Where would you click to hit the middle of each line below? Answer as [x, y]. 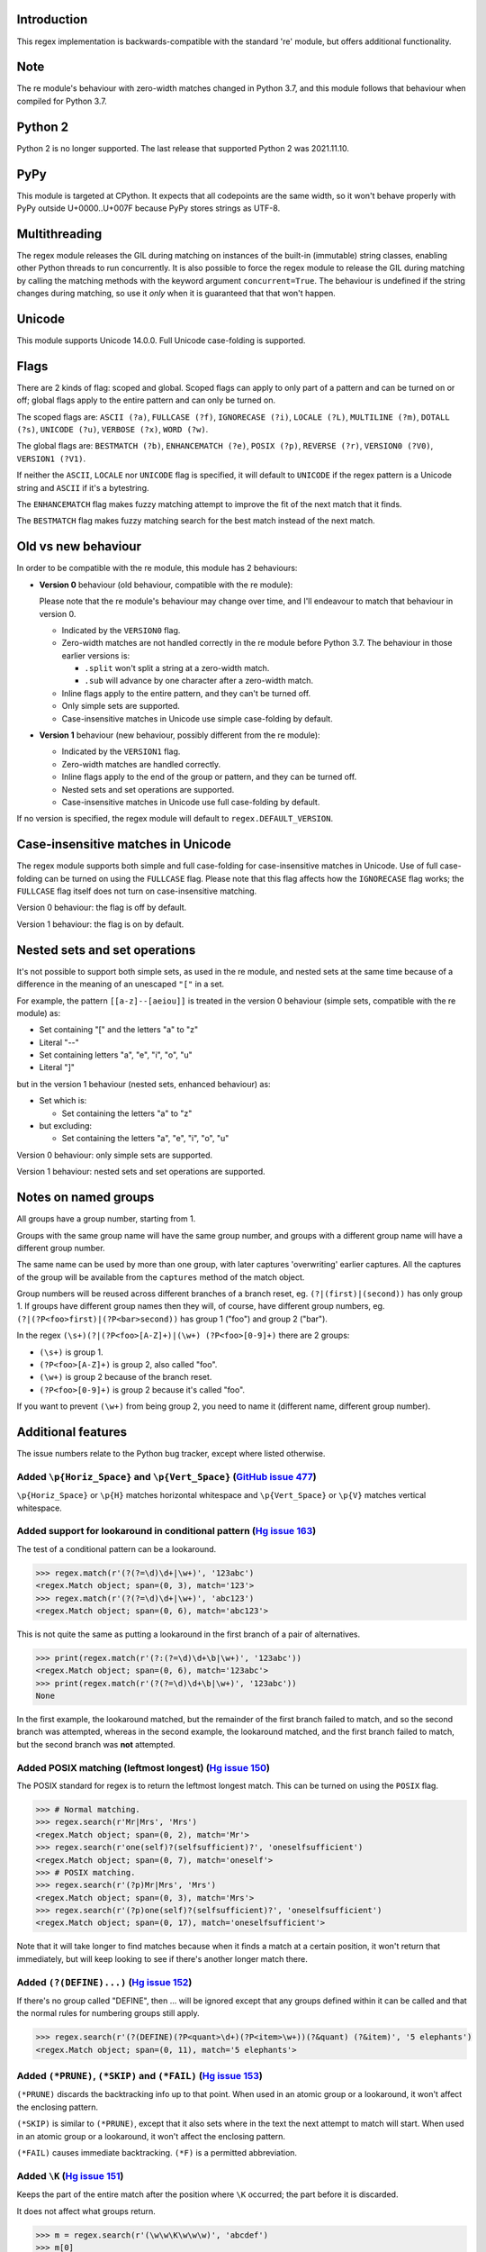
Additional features [72, 1432]
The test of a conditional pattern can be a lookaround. [117, 1548]
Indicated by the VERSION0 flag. [121, 630]
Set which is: [63, 1101]
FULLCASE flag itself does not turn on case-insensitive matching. [137, 891]
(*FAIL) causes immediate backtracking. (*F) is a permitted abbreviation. [157, 2153]
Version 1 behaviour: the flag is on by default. [100, 924]
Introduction [52, 19]
